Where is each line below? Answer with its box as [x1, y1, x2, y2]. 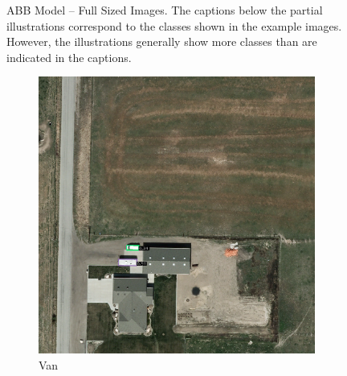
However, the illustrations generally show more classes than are [6, 33, 317, 50]
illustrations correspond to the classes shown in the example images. [6, 17, 342, 34]
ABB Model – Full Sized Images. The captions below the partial [6, 2, 323, 18]
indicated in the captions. [6, 48, 132, 65]
